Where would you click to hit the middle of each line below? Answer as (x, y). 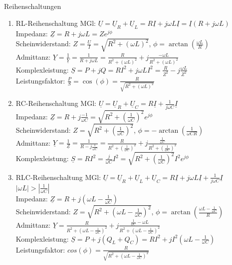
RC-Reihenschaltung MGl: (56, 103)
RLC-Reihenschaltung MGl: (58, 177)
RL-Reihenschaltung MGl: (56, 23)
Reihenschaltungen (33, 6)
